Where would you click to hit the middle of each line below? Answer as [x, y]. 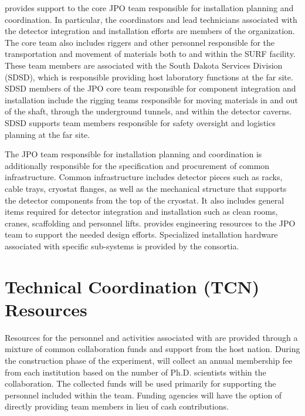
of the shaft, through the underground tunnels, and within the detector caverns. [148, 111]
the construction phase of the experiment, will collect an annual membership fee [149, 360]
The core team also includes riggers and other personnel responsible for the [140, 42]
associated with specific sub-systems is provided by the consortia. [122, 246]
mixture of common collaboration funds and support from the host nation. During [152, 349]
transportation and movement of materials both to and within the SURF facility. [150, 54]
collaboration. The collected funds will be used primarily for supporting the [140, 383]
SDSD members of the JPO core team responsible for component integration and [150, 88]
